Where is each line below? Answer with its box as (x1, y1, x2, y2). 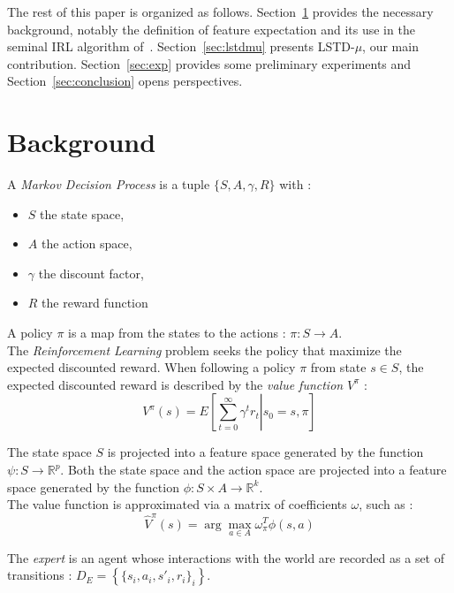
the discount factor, (38, 263, 144, 282)
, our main (362, 37, 419, 56)
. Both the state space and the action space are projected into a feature (60, 460, 447, 479)
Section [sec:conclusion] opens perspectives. (7, 72, 243, 90)
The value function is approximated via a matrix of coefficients (7, 495, 347, 513)
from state (310, 358, 367, 376)
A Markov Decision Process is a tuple (7, 175, 210, 194)
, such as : (359, 495, 413, 513)
